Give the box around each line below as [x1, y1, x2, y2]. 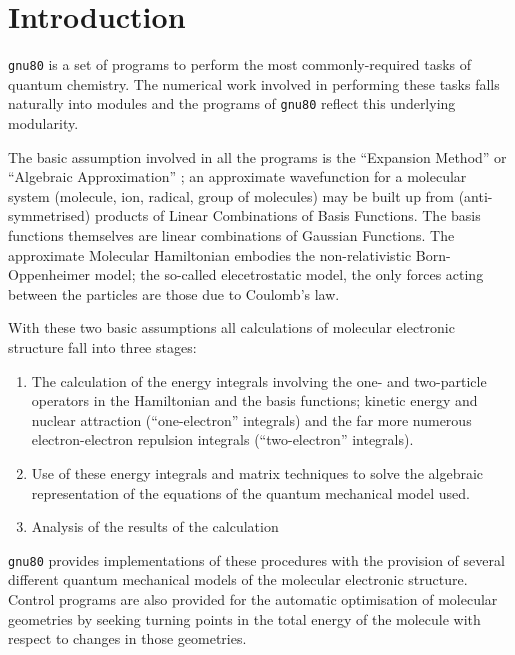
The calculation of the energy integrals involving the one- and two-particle [31, 370, 487, 391]
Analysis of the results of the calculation [31, 516, 279, 537]
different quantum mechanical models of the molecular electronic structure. [8, 569, 468, 590]
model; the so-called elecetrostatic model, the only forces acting [94, 264, 484, 285]
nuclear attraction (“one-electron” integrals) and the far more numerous [31, 409, 472, 430]
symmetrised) [8, 205, 91, 226]
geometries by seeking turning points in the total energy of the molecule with [8, 608, 481, 629]
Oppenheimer [8, 264, 91, 285]
